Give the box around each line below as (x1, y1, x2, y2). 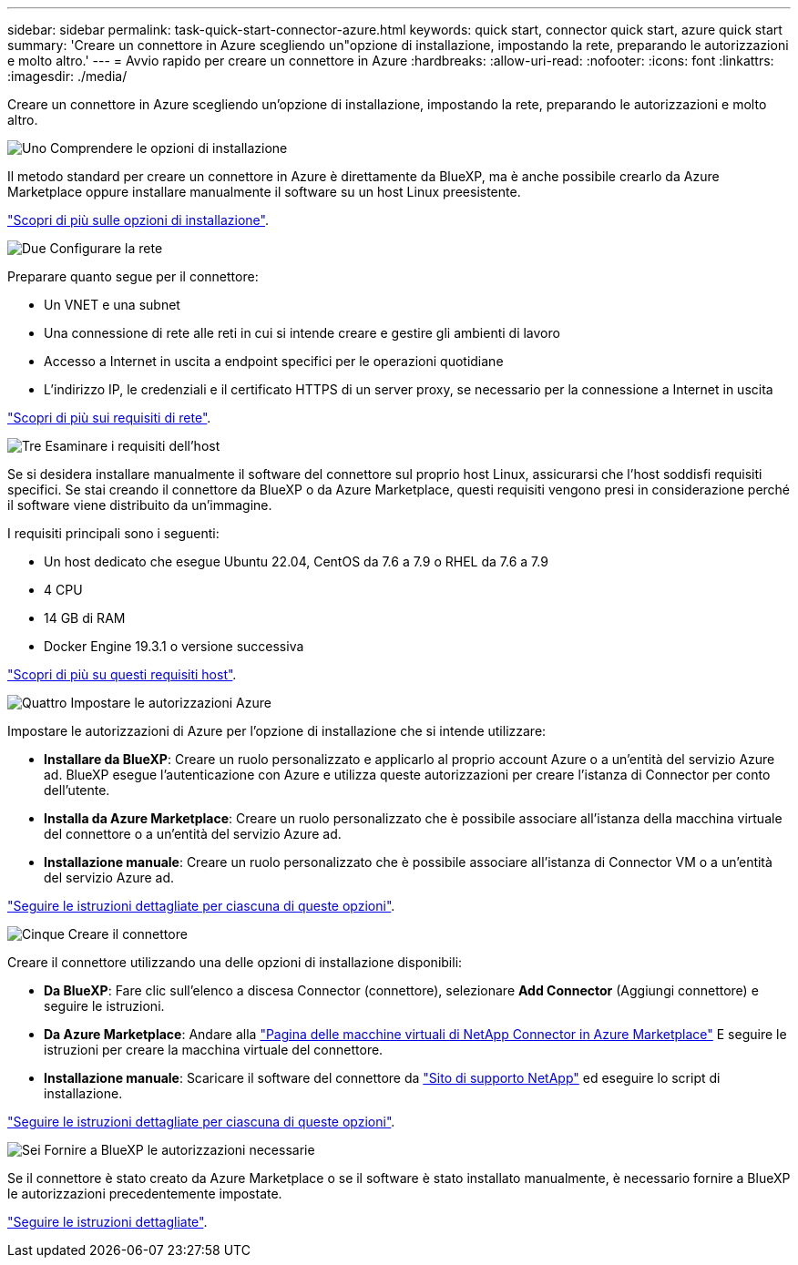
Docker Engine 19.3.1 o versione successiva (44, 638, 304, 654)
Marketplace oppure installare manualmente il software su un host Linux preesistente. (7, 184, 521, 199)
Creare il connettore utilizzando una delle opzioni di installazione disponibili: (7, 954, 463, 970)
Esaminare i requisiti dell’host (45, 438, 220, 454)
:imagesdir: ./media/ (7, 68, 128, 84)
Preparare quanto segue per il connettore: (7, 269, 259, 284)
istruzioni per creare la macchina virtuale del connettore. (44, 1042, 384, 1057)
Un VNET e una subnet (44, 297, 180, 312)
